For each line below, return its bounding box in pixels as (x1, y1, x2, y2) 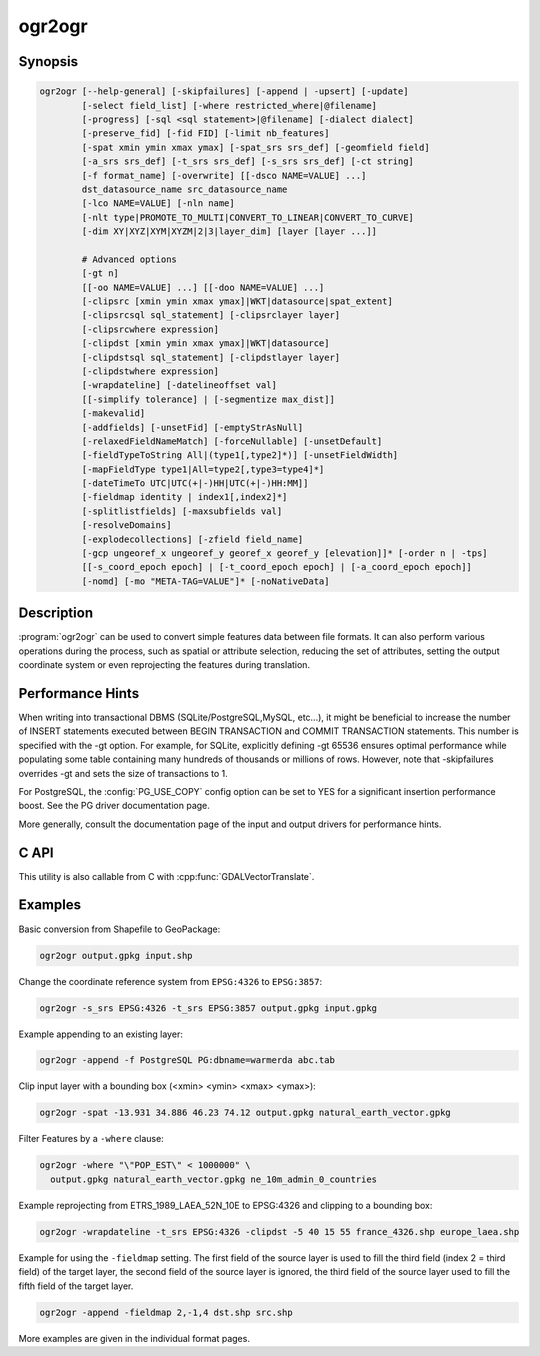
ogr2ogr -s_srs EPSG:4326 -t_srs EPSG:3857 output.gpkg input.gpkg (39, 1002, 378, 1014)
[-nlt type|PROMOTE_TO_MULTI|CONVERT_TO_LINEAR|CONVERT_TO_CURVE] (81, 211, 415, 223)
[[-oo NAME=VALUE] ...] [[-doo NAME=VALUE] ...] (81, 281, 325, 293)
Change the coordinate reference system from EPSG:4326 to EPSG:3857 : (18, 975, 323, 987)
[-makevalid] (81, 408, 146, 419)
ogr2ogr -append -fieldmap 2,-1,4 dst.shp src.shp (39, 1306, 294, 1318)
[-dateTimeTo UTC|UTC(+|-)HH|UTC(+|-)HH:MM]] (81, 478, 309, 489)
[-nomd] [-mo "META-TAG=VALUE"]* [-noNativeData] (81, 575, 330, 587)
